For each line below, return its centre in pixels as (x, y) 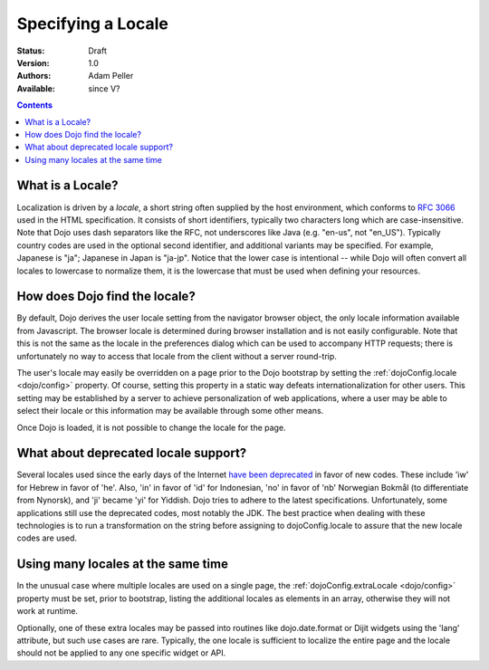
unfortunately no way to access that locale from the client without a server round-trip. (177, 356)
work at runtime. (48, 611)
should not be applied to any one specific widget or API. (121, 653)
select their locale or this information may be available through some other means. (170, 411)
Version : (33, 62)
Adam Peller (111, 76)
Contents (35, 105)
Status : (31, 51)
